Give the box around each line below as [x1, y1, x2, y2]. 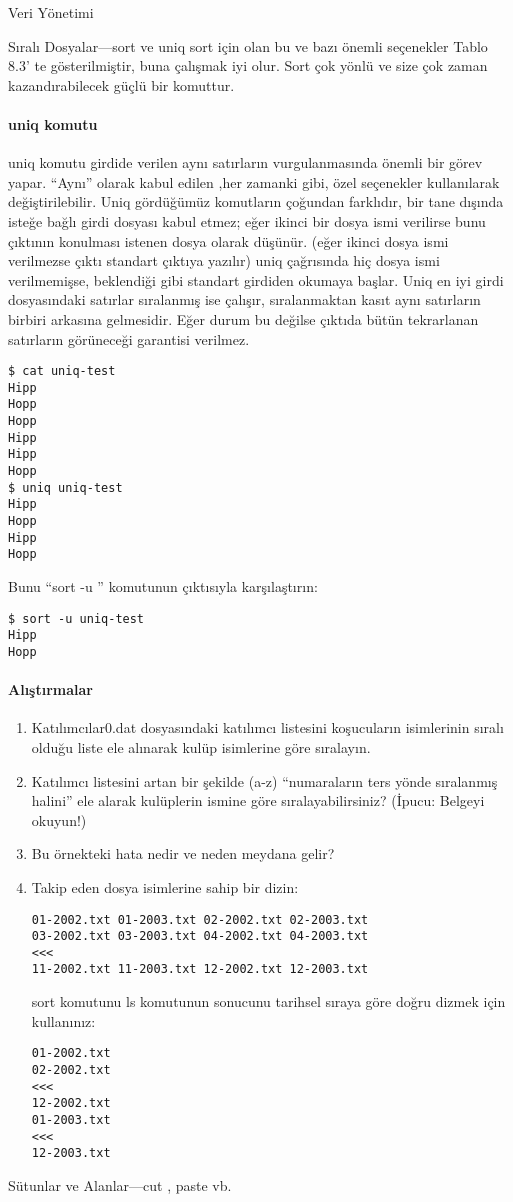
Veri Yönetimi [8, 2, 94, 22]
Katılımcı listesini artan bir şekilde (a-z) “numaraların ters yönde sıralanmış [31, 770, 498, 791]
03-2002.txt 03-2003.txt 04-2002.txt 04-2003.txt [31, 929, 369, 944]
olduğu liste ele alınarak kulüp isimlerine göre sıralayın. [31, 736, 371, 757]
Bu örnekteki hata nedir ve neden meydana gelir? [31, 843, 335, 864]
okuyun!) [31, 809, 87, 830]
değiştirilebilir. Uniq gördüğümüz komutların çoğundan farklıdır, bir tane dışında [8, 191, 504, 212]
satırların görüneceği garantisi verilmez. [8, 328, 250, 349]
